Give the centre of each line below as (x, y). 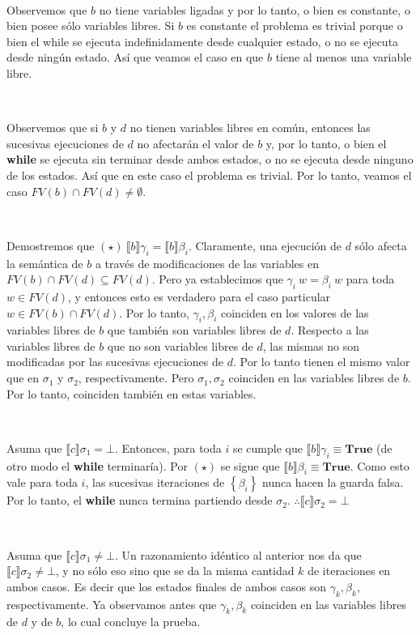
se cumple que (267, 447)
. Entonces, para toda (168, 447)
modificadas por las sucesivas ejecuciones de (115, 362)
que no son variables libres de (180, 345)
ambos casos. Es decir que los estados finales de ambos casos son (167, 586)
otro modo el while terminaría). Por (97, 465)
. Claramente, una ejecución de (265, 245)
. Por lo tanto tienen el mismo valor (321, 362)
